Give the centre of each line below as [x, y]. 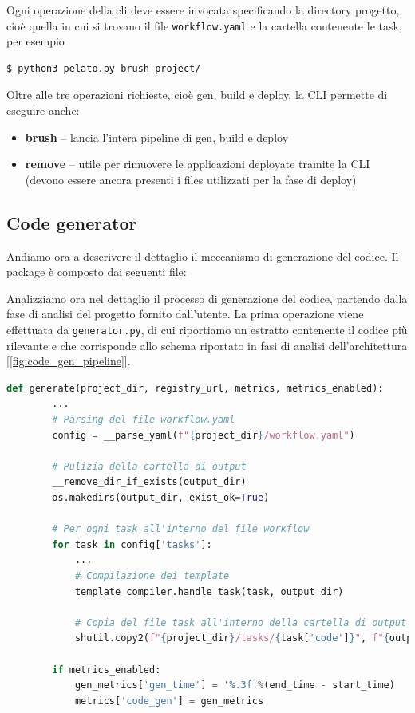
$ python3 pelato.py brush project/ [104, 68]
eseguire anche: [43, 110]
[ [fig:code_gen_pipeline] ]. [69, 361]
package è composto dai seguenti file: [97, 272]
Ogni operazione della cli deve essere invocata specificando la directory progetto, [203, 10]
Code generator [72, 222]
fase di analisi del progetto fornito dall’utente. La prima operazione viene [185, 314]
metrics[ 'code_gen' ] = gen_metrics [169, 701]
